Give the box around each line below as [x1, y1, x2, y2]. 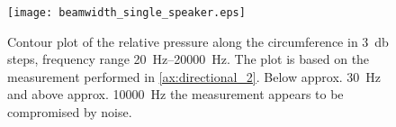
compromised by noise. [7, 103, 132, 122]
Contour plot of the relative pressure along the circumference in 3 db [7, 32, 389, 50]
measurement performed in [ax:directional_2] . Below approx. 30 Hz [7, 67, 382, 86]
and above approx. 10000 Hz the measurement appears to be [7, 85, 344, 104]
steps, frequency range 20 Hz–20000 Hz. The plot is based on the [7, 50, 370, 68]
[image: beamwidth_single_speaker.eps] [7, 6, 246, 19]
